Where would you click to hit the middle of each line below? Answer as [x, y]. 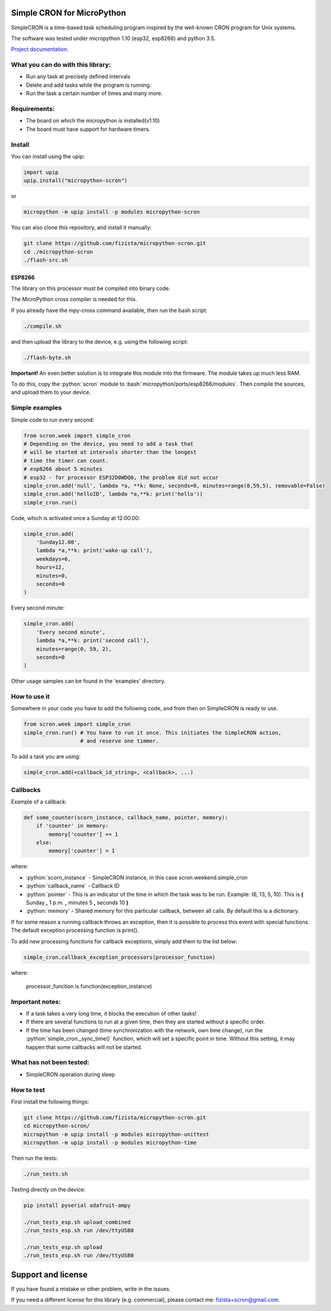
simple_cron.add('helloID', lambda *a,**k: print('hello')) [113, 494]
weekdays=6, [54, 559]
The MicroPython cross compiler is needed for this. [74, 300]
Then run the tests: [34, 1158]
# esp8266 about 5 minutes [63, 469]
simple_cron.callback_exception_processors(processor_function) [120, 957]
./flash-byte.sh [47, 357]
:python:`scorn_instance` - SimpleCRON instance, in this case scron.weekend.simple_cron [137, 877]
